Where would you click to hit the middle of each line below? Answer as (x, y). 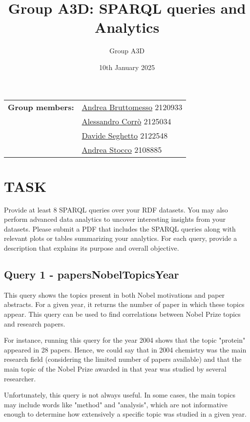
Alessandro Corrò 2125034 (126, 121)
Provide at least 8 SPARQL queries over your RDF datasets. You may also (116, 209)
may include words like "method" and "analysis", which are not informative (116, 404)
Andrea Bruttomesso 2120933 (132, 107)
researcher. (20, 378)
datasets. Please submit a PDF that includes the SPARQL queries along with (120, 228)
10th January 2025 (127, 67)
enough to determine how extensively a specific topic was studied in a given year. (125, 414)
